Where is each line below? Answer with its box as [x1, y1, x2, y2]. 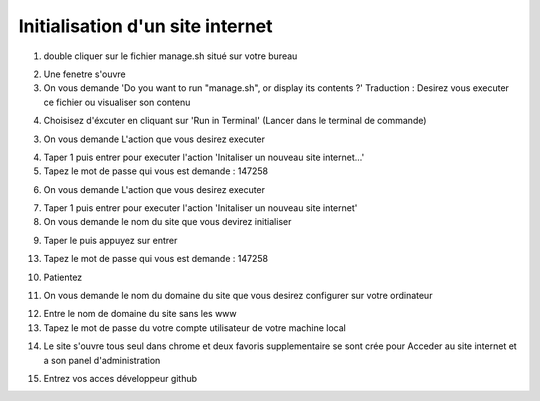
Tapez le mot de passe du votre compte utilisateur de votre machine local [43, 321, 347, 334]
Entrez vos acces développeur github [43, 372, 198, 384]
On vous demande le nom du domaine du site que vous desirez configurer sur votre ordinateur [43, 290, 433, 302]
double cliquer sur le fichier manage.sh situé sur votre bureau [43, 50, 298, 62]
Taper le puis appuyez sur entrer [43, 234, 178, 246]
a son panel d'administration [43, 354, 161, 366]
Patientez [43, 271, 83, 283]
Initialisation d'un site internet [18, 15, 274, 37]
